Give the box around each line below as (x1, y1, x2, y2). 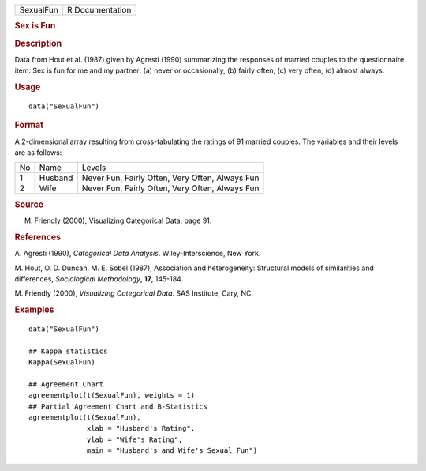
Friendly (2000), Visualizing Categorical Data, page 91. (34, 216, 212, 225)
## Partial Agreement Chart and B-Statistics (28, 401, 208, 411)
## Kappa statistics (28, 346, 108, 356)
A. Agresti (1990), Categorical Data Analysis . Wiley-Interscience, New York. (14, 249, 261, 258)
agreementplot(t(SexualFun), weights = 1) (28, 391, 196, 400)
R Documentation (67, 5, 132, 15)
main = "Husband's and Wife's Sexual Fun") (87, 447, 258, 455)
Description (14, 38, 62, 49)
